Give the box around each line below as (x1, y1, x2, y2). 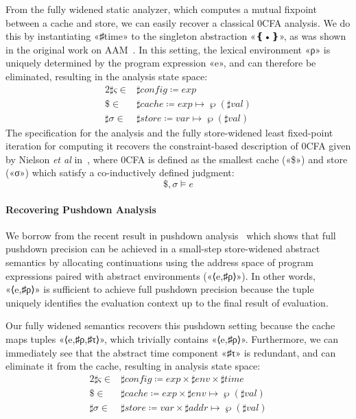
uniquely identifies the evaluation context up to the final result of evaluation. (5, 295, 329, 309)
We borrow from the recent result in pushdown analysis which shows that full (5, 228, 336, 242)
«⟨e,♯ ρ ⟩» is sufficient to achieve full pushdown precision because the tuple (5, 282, 314, 296)
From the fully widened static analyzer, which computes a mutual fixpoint (5, 2, 317, 16)
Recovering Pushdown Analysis (5, 202, 156, 216)
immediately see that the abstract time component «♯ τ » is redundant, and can (5, 345, 336, 359)
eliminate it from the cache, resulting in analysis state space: (5, 359, 261, 373)
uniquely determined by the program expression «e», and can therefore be (5, 56, 316, 70)
